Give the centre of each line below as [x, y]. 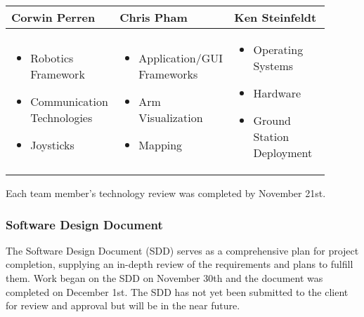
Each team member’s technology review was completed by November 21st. [166, 193]
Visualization [171, 117]
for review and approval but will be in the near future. [123, 305]
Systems [273, 66]
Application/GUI [181, 58]
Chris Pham [154, 17]
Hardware [277, 93]
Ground [272, 120]
